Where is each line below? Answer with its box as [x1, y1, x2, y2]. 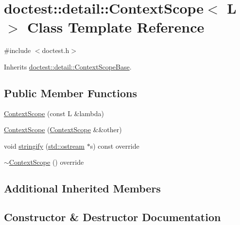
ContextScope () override [9, 157, 84, 167]
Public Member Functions [4, 85, 137, 100]
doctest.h [42, 45, 69, 55]
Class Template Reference [27, 17, 205, 37]
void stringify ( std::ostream [4, 140, 85, 151]
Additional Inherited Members [4, 181, 161, 196]
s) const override [90, 140, 139, 151]
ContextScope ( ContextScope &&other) [4, 124, 122, 135]
